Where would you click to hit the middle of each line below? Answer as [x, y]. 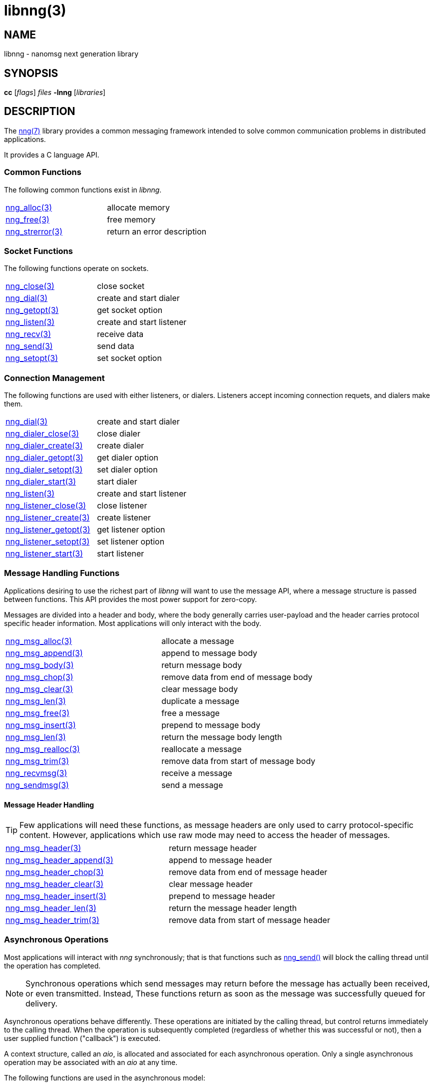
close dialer [119, 434]
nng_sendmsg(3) [37, 785]
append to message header [220, 860]
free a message [191, 713]
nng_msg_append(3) [44, 653]
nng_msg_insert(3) [41, 725]
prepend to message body [211, 725]
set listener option [131, 542]
